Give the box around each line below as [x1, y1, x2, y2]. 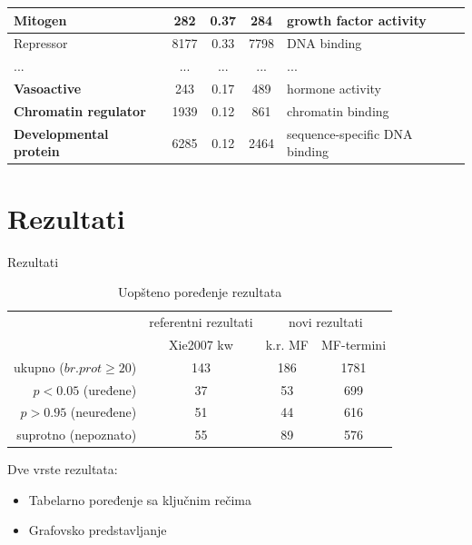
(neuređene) [70, 402, 137, 421]
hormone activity [287, 79, 381, 98]
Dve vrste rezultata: [7, 460, 118, 479]
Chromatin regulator [14, 101, 146, 120]
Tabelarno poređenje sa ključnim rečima [28, 490, 252, 509]
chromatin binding [287, 101, 389, 120]
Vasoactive [14, 79, 82, 98]
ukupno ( [14, 357, 64, 376]
